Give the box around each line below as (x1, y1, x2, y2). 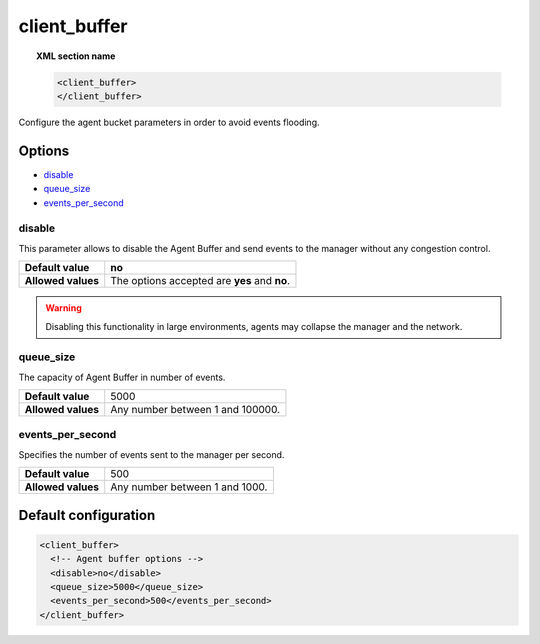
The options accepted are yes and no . (110, 274, 290, 288)
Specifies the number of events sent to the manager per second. (18, 448, 285, 460)
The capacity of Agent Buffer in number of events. (18, 371, 226, 383)
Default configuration (18, 506, 156, 524)
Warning (45, 302, 82, 314)
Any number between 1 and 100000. (110, 403, 280, 417)
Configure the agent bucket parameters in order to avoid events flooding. (18, 116, 320, 128)
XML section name (36, 50, 116, 62)
